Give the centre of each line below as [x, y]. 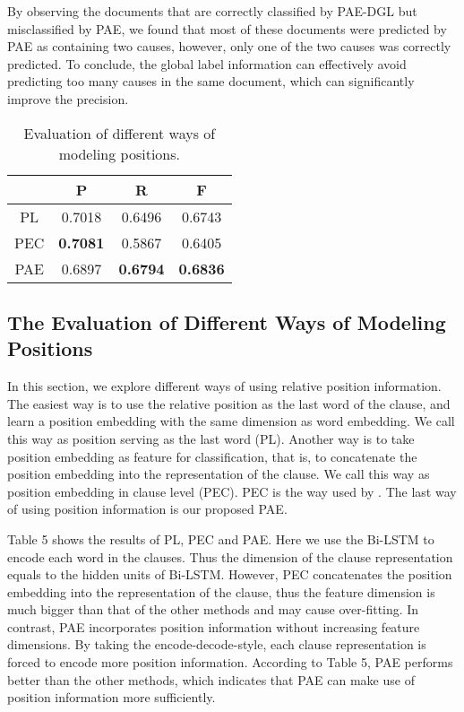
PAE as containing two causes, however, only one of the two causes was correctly [229, 46]
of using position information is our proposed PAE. [147, 509]
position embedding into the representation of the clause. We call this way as [219, 474]
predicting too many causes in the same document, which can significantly [211, 81]
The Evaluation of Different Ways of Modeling [227, 321]
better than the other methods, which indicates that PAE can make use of [211, 679]
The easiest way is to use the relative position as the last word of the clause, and [229, 403]
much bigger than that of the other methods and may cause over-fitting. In [213, 609]
